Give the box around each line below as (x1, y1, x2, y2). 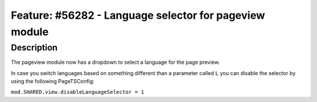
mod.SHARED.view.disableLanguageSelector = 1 (11, 89, 144, 96)
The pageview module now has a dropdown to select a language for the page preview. (11, 59, 220, 66)
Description (11, 42, 58, 53)
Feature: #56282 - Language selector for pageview (11, 9, 265, 22)
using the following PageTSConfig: (11, 77, 95, 84)
